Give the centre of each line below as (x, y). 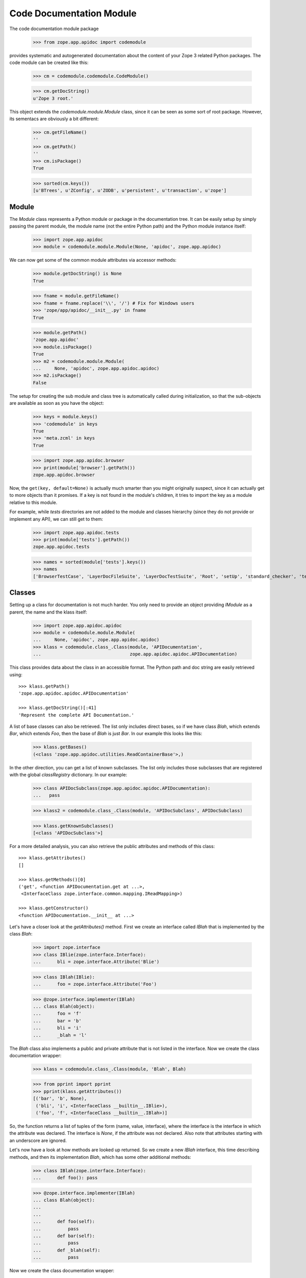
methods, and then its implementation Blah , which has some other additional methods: (100, 1157)
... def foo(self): (64, 1222)
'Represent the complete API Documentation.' (76, 715)
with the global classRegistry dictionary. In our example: (68, 775)
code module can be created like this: (49, 62)
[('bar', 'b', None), (60, 1099)
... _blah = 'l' (60, 1035)
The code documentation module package (54, 29)
